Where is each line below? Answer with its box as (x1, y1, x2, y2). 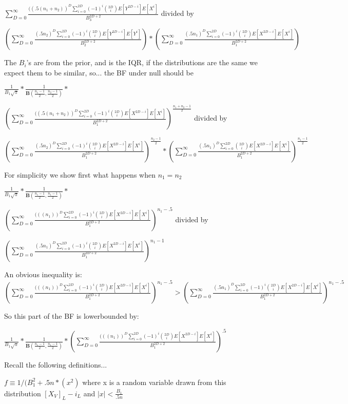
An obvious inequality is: (4, 269, 82, 280)
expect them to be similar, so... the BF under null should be (4, 67, 194, 78)
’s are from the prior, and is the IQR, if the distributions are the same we (26, 57, 258, 68)
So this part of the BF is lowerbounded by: (4, 311, 139, 321)
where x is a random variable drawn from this (82, 376, 226, 387)
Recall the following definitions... (4, 359, 107, 370)
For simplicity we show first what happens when (4, 169, 156, 180)
